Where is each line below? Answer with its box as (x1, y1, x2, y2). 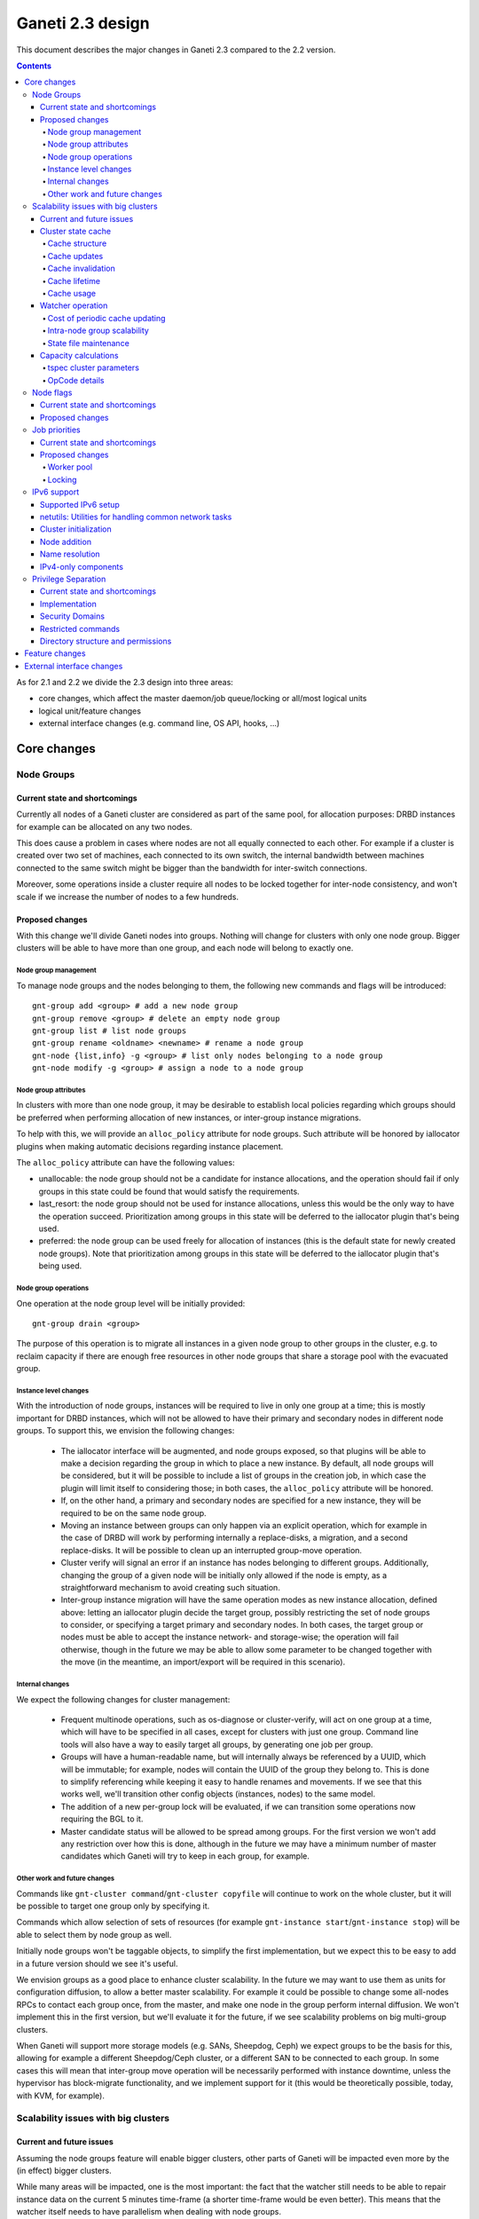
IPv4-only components (40, 561, 124, 572)
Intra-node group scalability (47, 325, 150, 336)
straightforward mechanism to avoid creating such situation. (60, 1582, 281, 1592)
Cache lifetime (47, 275, 101, 286)
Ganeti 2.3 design (16, 13, 150, 33)
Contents (16, 60, 52, 71)
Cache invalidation (47, 263, 115, 274)
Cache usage (47, 288, 97, 298)
